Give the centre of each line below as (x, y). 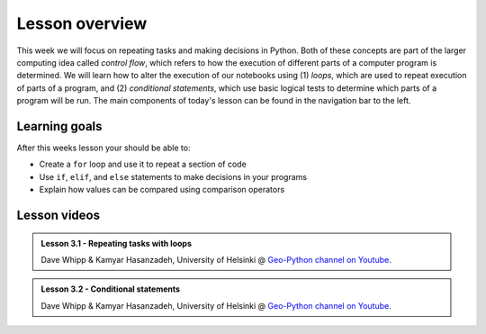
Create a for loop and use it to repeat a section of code (143, 164)
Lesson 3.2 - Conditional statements (110, 289)
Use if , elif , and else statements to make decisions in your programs (173, 176)
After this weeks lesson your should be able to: (103, 148)
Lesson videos (58, 215)
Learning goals (59, 126)
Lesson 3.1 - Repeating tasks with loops (117, 243)
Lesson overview (82, 23)
